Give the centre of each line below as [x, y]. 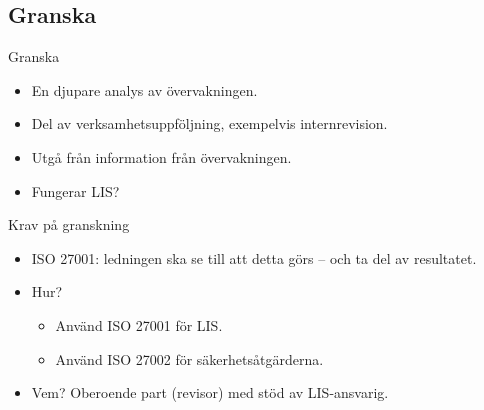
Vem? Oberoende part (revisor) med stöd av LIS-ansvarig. [210, 392]
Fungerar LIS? [75, 190]
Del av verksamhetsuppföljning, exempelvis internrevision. [209, 123]
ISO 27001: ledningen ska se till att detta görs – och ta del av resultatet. [254, 257]
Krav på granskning [69, 224]
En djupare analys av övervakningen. [144, 89]
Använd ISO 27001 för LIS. [139, 324]
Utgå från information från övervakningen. [161, 156]
